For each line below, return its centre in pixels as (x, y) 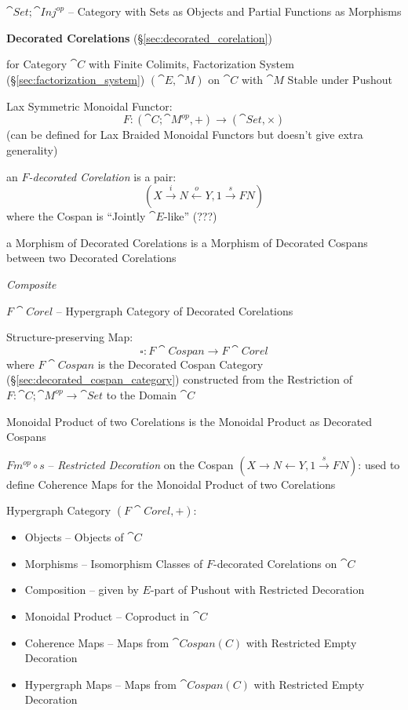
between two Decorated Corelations (91, 258)
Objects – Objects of (74, 537)
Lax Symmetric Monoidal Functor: (89, 106)
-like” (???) (190, 216)
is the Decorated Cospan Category (180, 364)
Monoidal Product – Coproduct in (107, 616)
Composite (31, 284)
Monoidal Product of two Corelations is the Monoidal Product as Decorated (189, 421)
